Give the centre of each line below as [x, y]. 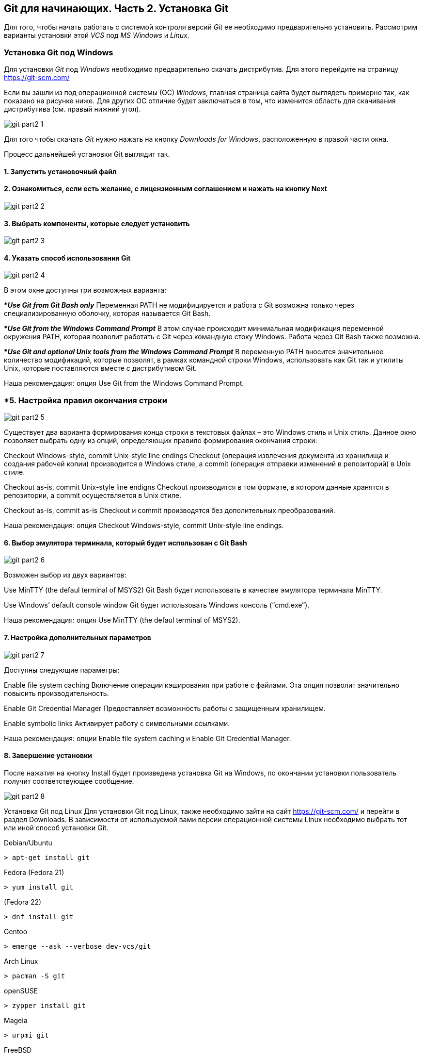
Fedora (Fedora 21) [34, 872]
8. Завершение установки [48, 756]
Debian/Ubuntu [28, 842]
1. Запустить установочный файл [60, 171]
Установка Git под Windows [59, 52]
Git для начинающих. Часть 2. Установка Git [116, 8]
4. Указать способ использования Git [67, 258]
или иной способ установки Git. [56, 827]
